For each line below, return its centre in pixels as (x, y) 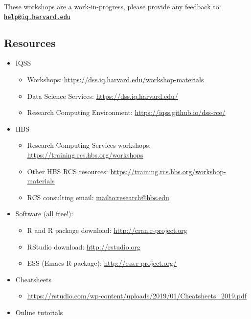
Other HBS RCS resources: (68, 171)
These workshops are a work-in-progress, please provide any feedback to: (113, 6)
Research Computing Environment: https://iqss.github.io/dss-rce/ (126, 112)
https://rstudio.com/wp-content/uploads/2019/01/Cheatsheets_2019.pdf (137, 296)
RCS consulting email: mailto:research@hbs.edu (98, 197)
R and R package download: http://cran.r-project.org (107, 230)
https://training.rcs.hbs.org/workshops (85, 155)
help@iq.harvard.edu (37, 17)
